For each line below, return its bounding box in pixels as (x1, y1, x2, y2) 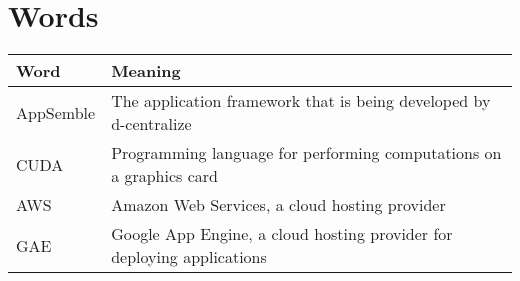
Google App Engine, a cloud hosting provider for (111, 222, 453, 246)
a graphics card (111, 164, 218, 188)
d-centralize (111, 112, 192, 136)
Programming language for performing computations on (111, 141, 502, 165)
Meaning (111, 59, 181, 83)
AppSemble (16, 100, 96, 124)
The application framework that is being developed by (111, 89, 491, 113)
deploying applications (111, 245, 267, 269)
